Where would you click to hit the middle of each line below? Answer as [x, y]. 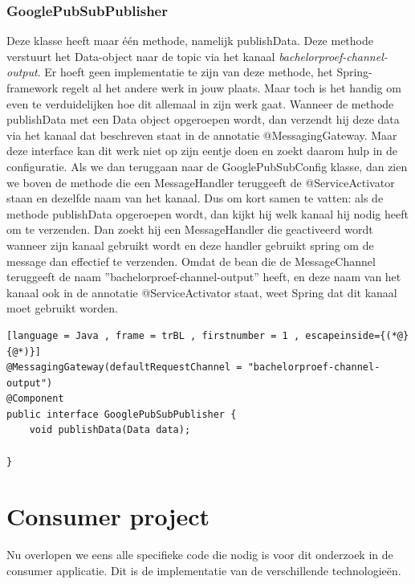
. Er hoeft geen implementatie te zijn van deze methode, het [185, 72]
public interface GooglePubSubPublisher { [122, 414]
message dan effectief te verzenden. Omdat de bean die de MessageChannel [191, 261]
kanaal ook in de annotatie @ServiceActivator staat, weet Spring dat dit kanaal [202, 292]
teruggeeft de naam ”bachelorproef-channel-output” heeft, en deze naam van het [204, 277]
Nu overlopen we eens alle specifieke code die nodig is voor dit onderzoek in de [200, 555]
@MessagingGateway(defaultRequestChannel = [124, 368]
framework [33, 88]
